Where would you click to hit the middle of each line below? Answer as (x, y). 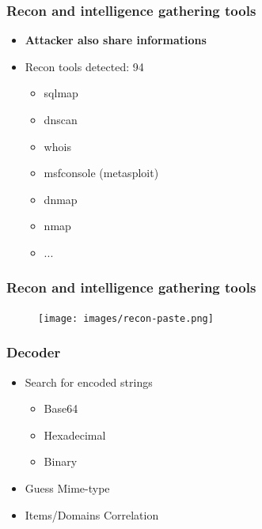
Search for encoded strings (89, 382)
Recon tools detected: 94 (84, 66)
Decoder (34, 352)
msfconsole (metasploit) (101, 173)
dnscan (61, 119)
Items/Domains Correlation (92, 514)
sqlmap (61, 93)
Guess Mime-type (67, 488)
